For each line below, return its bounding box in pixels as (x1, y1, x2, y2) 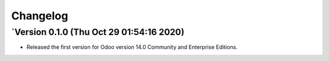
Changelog (11, 9, 68, 22)
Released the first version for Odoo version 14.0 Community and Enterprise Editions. (26, 43, 238, 51)
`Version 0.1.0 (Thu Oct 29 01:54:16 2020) (11, 27, 185, 37)
